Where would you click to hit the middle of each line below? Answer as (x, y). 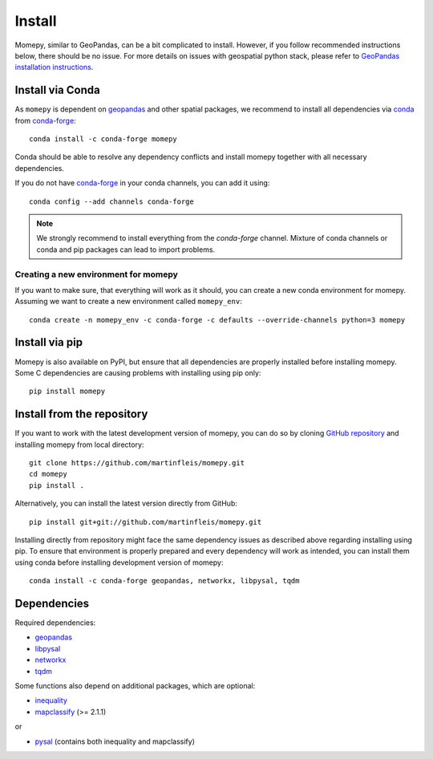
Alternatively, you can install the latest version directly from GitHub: (126, 503)
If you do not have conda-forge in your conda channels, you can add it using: (142, 183)
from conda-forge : (45, 120)
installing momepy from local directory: (79, 444)
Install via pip (49, 342)
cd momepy (48, 474)
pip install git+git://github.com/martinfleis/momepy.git (146, 522)
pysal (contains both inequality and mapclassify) (115, 741)
